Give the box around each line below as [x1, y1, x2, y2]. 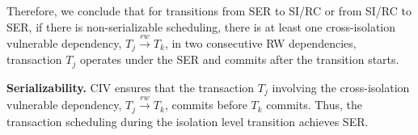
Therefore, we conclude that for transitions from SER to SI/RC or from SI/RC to [6, 2, 412, 19]
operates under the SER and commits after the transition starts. [79, 51, 399, 68]
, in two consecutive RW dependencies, [164, 34, 357, 51]
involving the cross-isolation [272, 78, 410, 95]
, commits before [164, 96, 247, 113]
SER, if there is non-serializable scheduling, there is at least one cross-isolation [6, 18, 396, 35]
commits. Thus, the [266, 96, 363, 113]
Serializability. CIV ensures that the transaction [6, 78, 255, 95]
